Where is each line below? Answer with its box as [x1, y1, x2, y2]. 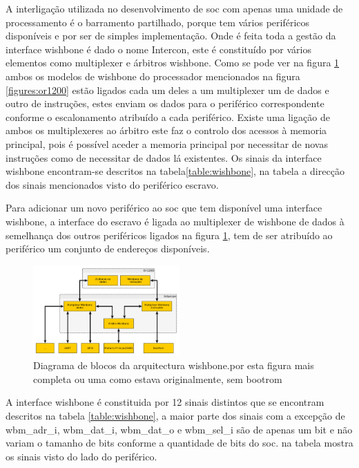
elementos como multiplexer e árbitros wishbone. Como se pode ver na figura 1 [6, 55, 340, 70]
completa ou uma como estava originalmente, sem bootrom [33, 371, 282, 386]
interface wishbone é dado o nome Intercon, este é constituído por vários [6, 41, 311, 56]
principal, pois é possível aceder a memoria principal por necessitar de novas [6, 136, 328, 151]
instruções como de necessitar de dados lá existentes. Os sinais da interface [6, 150, 322, 165]
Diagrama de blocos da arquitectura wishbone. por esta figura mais [33, 358, 314, 373]
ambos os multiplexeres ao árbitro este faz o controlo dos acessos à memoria [6, 123, 327, 138]
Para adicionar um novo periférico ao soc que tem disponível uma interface [6, 200, 322, 215]
